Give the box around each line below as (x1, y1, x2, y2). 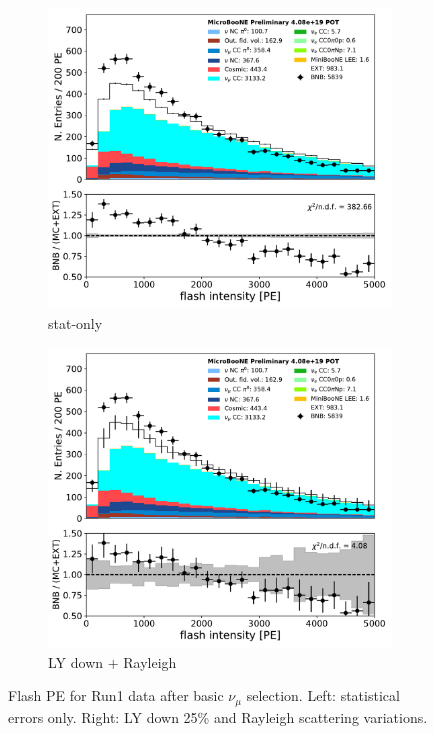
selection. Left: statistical (246, 685, 400, 706)
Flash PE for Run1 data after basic (8, 685, 224, 706)
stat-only (48, 312, 103, 333)
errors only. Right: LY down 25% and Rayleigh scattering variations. (8, 706, 428, 727)
